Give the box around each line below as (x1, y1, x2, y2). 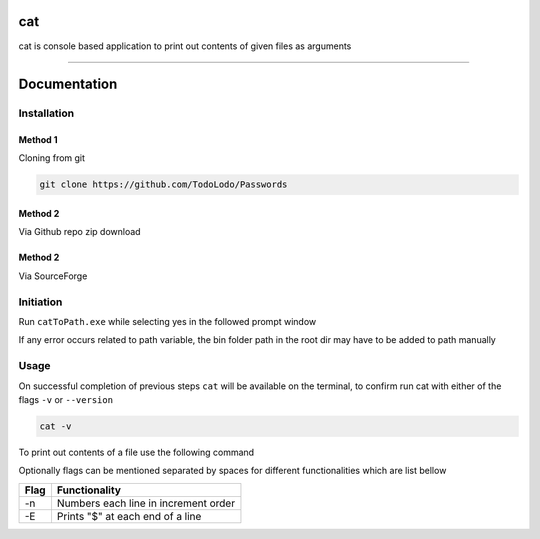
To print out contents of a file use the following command (18, 446, 255, 458)
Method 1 (18, 134, 59, 146)
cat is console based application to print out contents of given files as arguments (18, 40, 352, 52)
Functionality (56, 483, 122, 497)
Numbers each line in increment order (56, 496, 235, 510)
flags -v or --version (18, 393, 114, 405)
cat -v (39, 420, 72, 432)
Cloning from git (18, 152, 85, 164)
